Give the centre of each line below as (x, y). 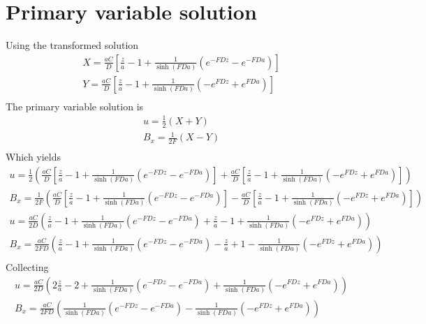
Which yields (34, 157)
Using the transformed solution (72, 45)
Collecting (27, 266)
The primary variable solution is (75, 106)
